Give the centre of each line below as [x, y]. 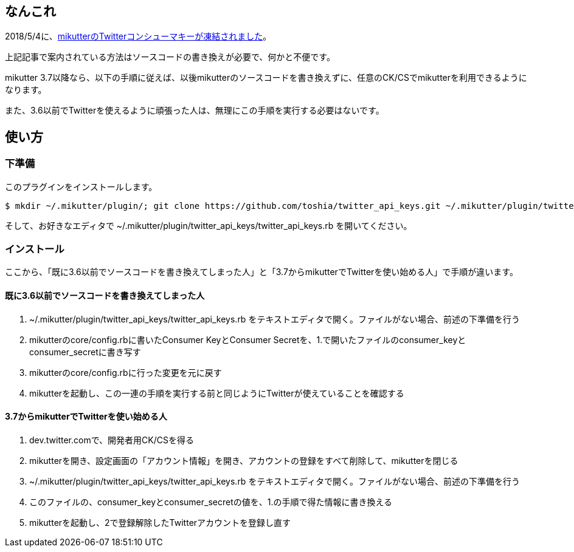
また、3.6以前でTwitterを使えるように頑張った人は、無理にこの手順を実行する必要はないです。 [195, 111]
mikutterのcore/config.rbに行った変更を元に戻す [126, 372]
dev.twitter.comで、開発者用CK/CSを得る [112, 440]
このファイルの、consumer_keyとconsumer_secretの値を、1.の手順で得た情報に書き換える [211, 502]
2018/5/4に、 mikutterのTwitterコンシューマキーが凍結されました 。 [138, 36]
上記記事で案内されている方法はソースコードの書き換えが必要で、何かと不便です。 [170, 57]
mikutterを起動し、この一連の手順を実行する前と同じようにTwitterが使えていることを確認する [217, 393]
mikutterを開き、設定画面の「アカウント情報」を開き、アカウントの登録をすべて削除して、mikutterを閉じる [244, 460]
